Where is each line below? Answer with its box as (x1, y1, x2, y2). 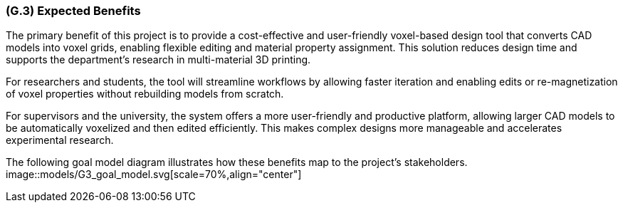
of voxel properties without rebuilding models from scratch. (6, 88, 284, 100)
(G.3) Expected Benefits (6, 4, 141, 18)
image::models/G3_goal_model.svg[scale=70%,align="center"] (6, 168, 302, 181)
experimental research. (6, 134, 114, 147)
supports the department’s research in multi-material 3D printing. (6, 53, 311, 66)
